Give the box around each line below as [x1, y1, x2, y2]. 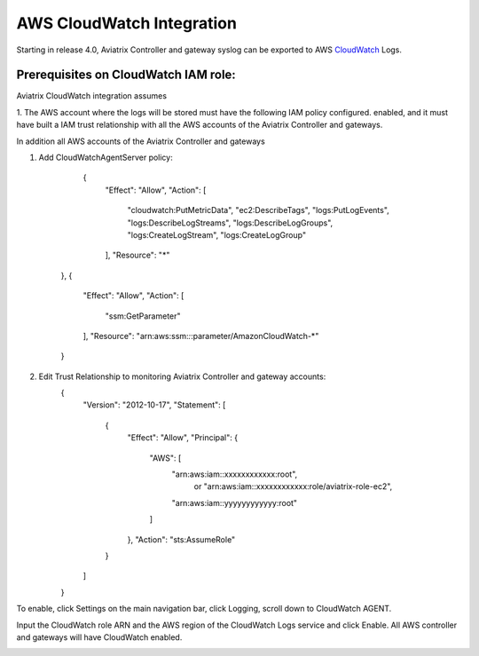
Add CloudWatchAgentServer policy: [38, 152, 173, 163]
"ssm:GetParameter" [105, 311, 181, 321]
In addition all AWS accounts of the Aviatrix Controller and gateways [16, 136, 265, 146]
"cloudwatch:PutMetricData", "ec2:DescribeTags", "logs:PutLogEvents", [127, 205, 389, 216]
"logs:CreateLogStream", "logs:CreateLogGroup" [127, 229, 306, 240]
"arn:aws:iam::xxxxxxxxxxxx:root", [171, 469, 298, 479]
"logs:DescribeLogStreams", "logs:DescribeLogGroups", [127, 217, 334, 228]
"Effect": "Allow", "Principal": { [127, 432, 239, 443]
